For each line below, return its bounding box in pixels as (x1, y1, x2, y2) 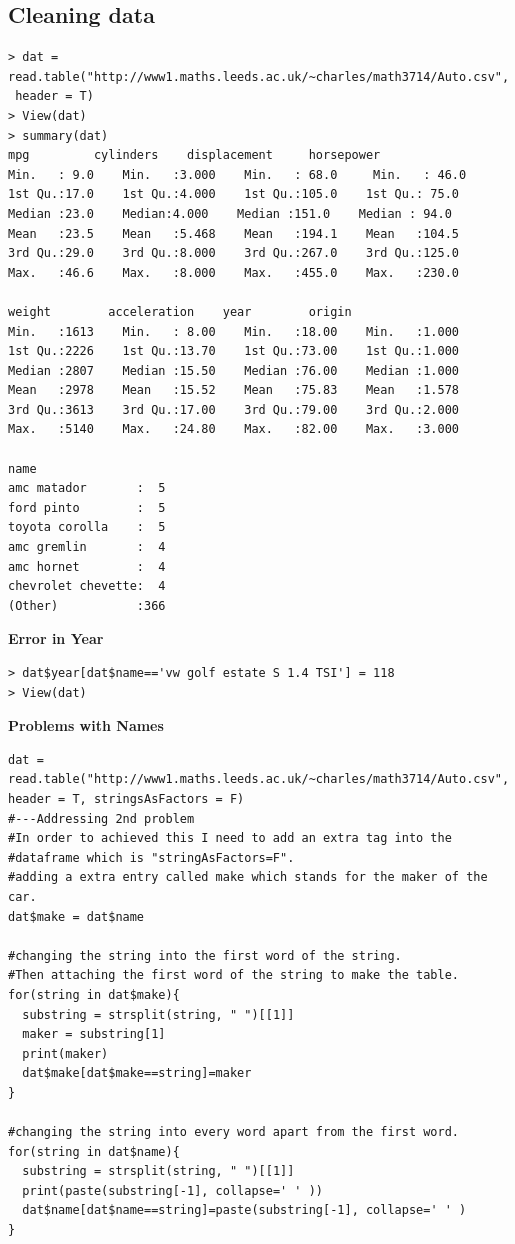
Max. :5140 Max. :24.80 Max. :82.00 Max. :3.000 (8, 422, 460, 437)
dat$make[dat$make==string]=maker (22, 1066, 252, 1081)
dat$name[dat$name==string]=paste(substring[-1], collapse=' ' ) (22, 1203, 467, 1218)
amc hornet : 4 (8, 559, 166, 574)
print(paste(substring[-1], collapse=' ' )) (22, 1183, 323, 1198)
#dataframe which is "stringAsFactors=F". (8, 850, 295, 865)
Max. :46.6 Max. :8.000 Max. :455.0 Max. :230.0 (8, 265, 460, 280)
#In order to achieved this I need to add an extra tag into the (8, 831, 452, 846)
